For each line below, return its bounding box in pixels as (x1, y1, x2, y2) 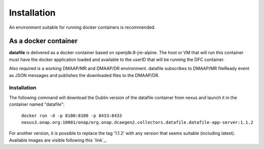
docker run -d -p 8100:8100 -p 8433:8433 (21, 112, 122, 118)
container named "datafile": (9, 101, 65, 107)
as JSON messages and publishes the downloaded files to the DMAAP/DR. (9, 72, 160, 78)
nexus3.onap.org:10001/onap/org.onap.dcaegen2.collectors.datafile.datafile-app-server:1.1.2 (21, 119, 254, 125)
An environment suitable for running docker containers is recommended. (9, 24, 156, 30)
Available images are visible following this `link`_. (9, 137, 107, 143)
